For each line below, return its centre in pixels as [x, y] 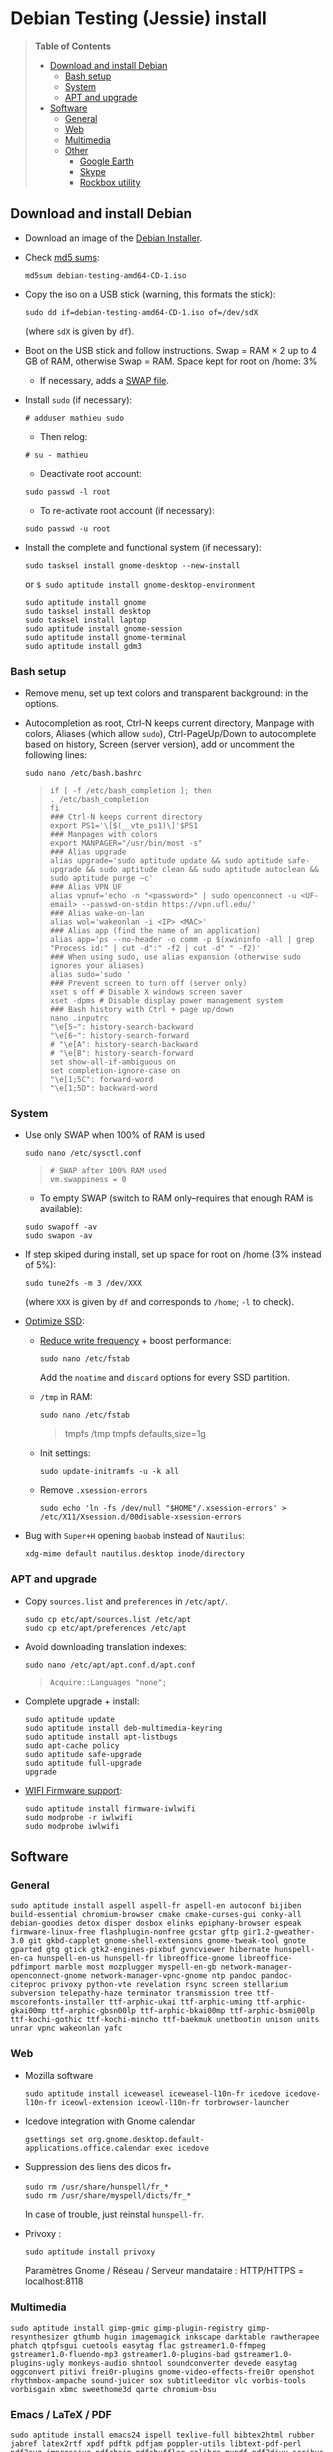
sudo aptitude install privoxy [90, 2252]
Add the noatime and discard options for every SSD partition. [165, 1378]
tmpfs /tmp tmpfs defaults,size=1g [135, 1434]
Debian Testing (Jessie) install [138, 18]
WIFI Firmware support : [73, 1790]
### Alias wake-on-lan [97, 913]
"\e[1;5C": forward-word [101, 1080]
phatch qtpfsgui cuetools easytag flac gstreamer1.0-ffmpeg [138, 2345]
